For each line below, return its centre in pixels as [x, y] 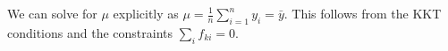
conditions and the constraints [90, 32]
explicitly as [146, 13]
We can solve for [52, 13]
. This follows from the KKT [363, 13]
